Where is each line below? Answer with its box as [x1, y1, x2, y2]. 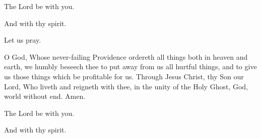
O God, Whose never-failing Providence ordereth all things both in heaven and [4, 51, 248, 62]
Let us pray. [4, 35, 41, 45]
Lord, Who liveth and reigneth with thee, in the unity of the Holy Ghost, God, [4, 81, 248, 91]
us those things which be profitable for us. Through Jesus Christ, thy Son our [4, 71, 244, 81]
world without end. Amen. [4, 91, 86, 101]
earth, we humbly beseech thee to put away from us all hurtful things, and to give [4, 61, 257, 72]
